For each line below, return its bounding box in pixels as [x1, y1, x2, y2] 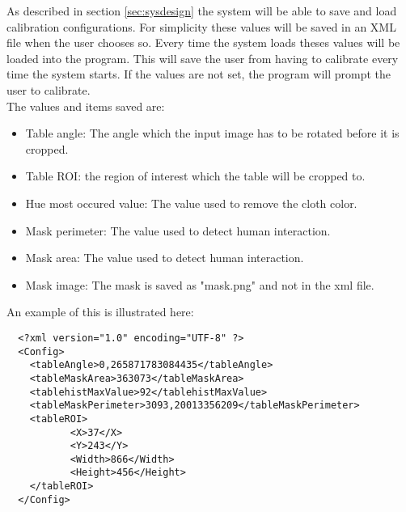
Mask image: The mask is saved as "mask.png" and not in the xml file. [25, 276, 374, 293]
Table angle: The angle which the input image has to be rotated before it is [25, 125, 400, 142]
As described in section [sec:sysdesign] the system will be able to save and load [6, 2, 397, 19]
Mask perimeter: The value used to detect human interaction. [25, 222, 331, 239]
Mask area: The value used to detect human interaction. [25, 249, 304, 266]
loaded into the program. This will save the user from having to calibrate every [6, 49, 399, 66]
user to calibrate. [6, 81, 91, 98]
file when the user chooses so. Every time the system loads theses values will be [6, 34, 400, 51]
